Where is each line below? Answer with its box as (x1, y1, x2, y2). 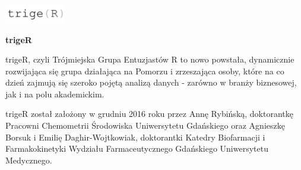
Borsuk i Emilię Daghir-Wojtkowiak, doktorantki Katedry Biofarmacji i (5, 130, 265, 143)
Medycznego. (5, 153, 52, 166)
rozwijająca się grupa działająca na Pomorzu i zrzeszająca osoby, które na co (5, 64, 284, 77)
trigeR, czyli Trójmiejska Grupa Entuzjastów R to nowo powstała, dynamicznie (5, 53, 294, 66)
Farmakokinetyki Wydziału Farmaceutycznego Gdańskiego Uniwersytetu (5, 142, 268, 155)
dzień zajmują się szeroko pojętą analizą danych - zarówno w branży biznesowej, (5, 76, 297, 89)
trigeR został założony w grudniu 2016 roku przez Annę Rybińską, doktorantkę (5, 107, 293, 120)
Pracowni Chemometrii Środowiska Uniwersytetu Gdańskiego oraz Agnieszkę (5, 119, 285, 132)
